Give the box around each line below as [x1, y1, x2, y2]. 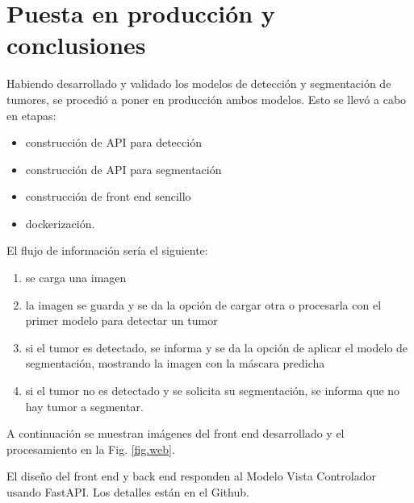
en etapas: [6, 106, 56, 123]
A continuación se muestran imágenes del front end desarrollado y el [6, 425, 345, 442]
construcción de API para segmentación [25, 160, 222, 177]
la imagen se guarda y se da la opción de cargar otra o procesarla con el [25, 296, 382, 313]
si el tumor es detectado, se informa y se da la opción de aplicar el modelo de [25, 339, 408, 355]
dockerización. [25, 214, 95, 231]
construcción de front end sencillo [25, 188, 191, 205]
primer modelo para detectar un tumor [25, 312, 218, 329]
